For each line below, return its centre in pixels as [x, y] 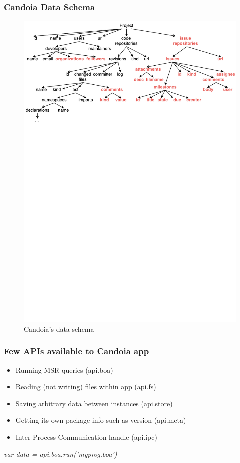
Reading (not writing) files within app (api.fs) [86, 387]
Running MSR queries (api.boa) [64, 369]
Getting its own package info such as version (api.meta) [101, 420]
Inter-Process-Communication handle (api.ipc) [86, 437]
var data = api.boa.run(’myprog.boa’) [61, 454]
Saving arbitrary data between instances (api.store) [94, 403]
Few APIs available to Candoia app [77, 351]
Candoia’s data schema [59, 328]
